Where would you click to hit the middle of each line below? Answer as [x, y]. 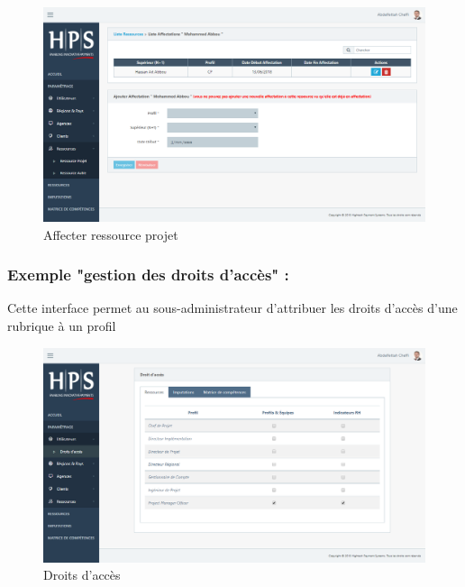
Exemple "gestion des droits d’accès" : [148, 275]
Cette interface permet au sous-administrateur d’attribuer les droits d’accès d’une [232, 308]
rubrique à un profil [62, 326]
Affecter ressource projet [111, 234]
